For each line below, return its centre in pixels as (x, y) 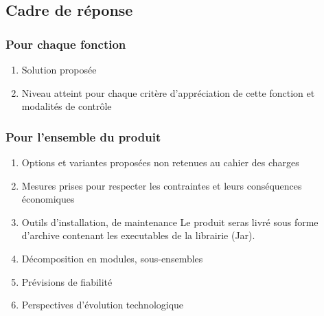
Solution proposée (59, 69)
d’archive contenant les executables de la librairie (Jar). (138, 235)
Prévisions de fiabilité (67, 281)
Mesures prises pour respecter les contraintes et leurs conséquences (162, 185)
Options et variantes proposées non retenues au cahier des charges (160, 162)
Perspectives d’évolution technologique (103, 305)
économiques (48, 199)
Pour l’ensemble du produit (83, 136)
